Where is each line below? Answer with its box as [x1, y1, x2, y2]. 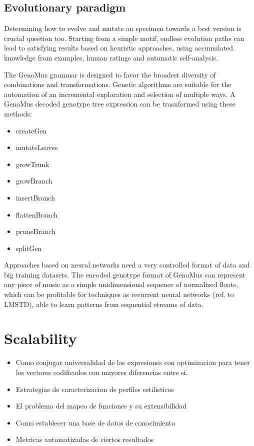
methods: [4, 108, 32, 118]
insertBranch [15, 192, 55, 202]
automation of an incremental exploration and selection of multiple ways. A [4, 88, 235, 99]
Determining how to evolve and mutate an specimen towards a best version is [4, 23, 241, 33]
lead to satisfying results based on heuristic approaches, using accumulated [4, 42, 233, 53]
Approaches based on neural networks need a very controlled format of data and [4, 259, 250, 270]
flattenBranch [15, 209, 58, 219]
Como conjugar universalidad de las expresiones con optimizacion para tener [15, 357, 250, 367]
